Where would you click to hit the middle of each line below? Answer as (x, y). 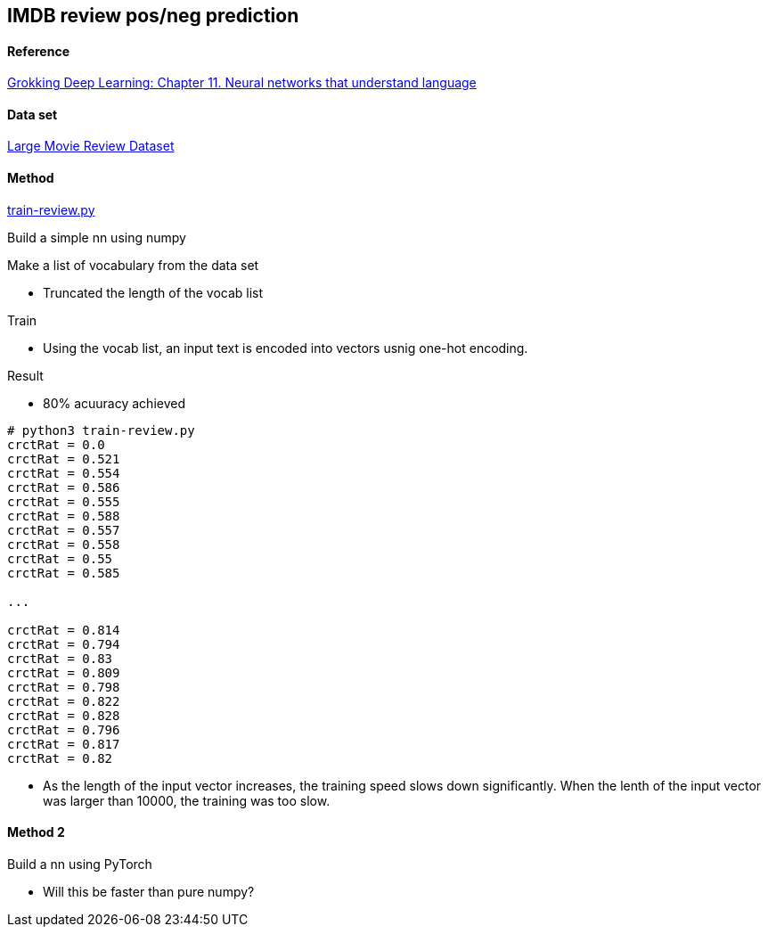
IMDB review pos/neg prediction (153, 16)
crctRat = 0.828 (64, 715)
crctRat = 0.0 (56, 444)
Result (25, 375)
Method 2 (36, 832)
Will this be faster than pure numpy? (149, 891)
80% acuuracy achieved (114, 403)
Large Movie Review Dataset (91, 146)
